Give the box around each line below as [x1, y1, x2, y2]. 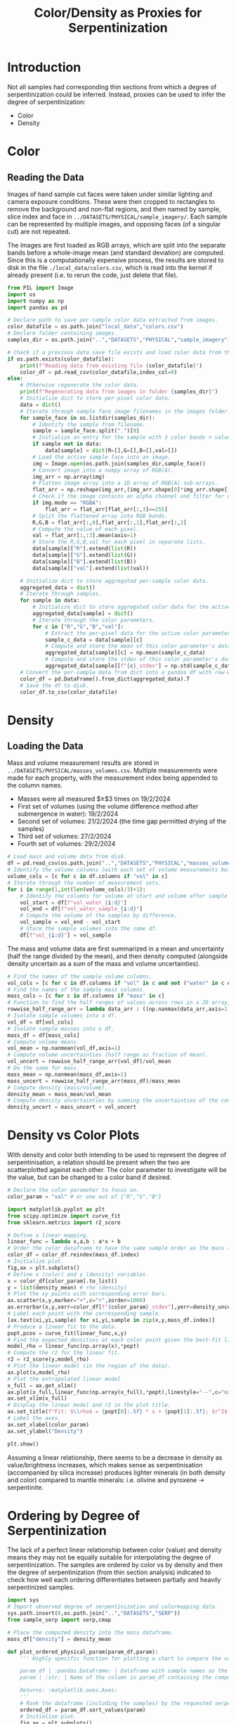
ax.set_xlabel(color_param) [7, 1421, 90, 1428]
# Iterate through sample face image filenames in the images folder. [20, 408, 231, 415]
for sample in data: [20, 597, 80, 604]
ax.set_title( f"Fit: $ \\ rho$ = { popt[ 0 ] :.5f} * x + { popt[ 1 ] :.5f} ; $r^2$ [7, 1408, 228, 1415]
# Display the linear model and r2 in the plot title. [7, 1401, 171, 1409]
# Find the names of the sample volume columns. [7, 972, 152, 980]
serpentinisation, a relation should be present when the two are [7, 1158, 190, 1166]
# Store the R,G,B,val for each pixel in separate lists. [32, 539, 206, 546]
